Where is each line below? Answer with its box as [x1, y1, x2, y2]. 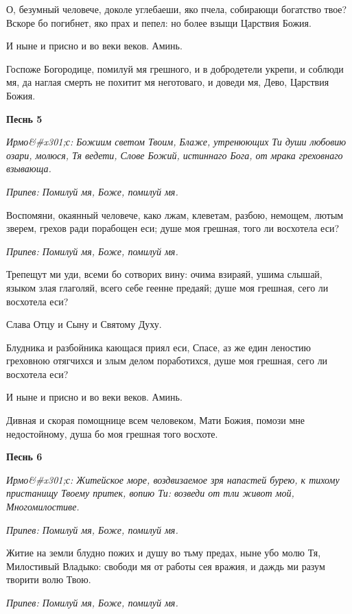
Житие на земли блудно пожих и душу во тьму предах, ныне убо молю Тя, [6, 545, 321, 560]
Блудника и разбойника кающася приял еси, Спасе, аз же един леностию [6, 340, 312, 354]
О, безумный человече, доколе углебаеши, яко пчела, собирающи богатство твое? [6, 2, 347, 16]
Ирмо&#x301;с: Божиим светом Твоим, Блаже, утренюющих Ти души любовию [6, 134, 347, 149]
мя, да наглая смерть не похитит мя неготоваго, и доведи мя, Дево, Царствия [6, 75, 329, 89]
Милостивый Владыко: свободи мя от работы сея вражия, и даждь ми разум [6, 558, 325, 573]
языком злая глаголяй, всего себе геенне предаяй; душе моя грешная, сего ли [6, 280, 329, 294]
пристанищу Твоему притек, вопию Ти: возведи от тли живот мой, [6, 486, 294, 500]
